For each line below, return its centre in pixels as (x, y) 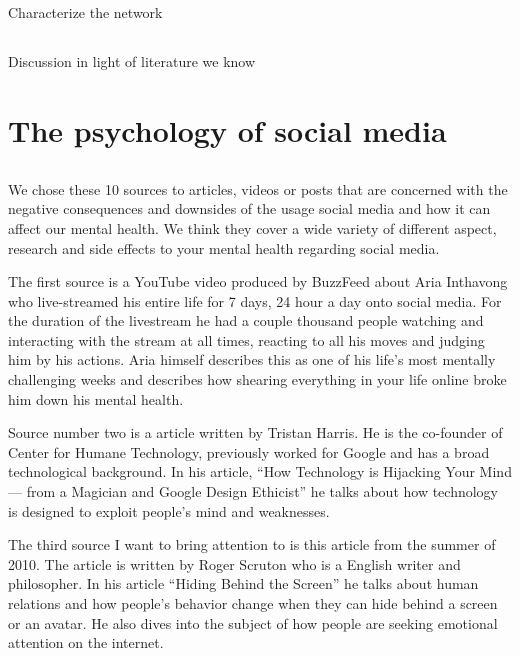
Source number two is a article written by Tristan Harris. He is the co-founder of (255, 432)
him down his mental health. (96, 398)
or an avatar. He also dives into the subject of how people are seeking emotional (253, 622)
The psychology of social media (227, 130)
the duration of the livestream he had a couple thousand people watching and (246, 320)
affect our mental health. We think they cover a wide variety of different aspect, (252, 227)
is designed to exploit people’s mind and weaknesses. (169, 510)
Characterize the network (85, 12)
